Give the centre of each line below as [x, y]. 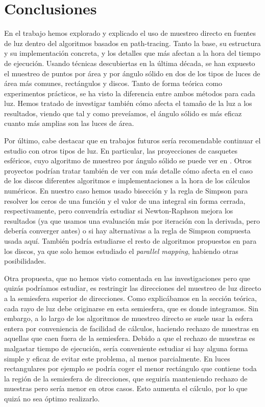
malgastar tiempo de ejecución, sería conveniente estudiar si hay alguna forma [126, 348]
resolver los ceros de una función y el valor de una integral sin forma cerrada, [125, 200]
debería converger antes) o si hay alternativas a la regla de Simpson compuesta [127, 231]
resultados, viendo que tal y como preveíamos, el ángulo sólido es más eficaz [123, 113]
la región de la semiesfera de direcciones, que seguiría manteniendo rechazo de [126, 378]
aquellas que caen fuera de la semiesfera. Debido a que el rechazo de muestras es [130, 338]
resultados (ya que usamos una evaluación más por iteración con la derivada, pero [132, 220]
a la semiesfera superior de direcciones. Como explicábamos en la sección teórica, [130, 298]
